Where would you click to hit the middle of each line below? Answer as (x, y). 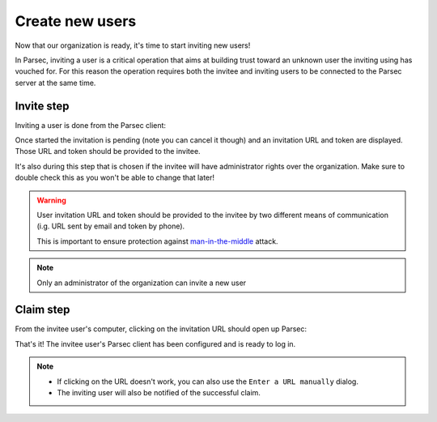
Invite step (42, 106)
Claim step (42, 310)
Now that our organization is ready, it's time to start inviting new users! (133, 45)
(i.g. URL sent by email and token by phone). (111, 226)
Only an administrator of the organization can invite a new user (142, 283)
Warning (51, 200)
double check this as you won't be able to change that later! (115, 177)
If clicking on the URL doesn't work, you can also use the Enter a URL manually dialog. (208, 382)
